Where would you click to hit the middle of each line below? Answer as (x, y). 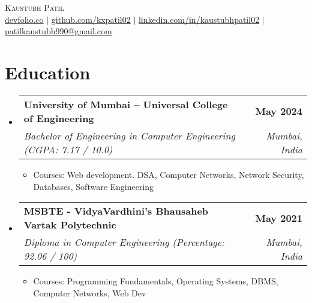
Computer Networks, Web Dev (90, 292)
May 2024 (279, 111)
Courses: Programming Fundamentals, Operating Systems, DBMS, (156, 281)
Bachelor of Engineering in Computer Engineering (129, 135)
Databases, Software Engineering (94, 186)
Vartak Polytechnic (70, 225)
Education (48, 72)
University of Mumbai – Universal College (126, 104)
